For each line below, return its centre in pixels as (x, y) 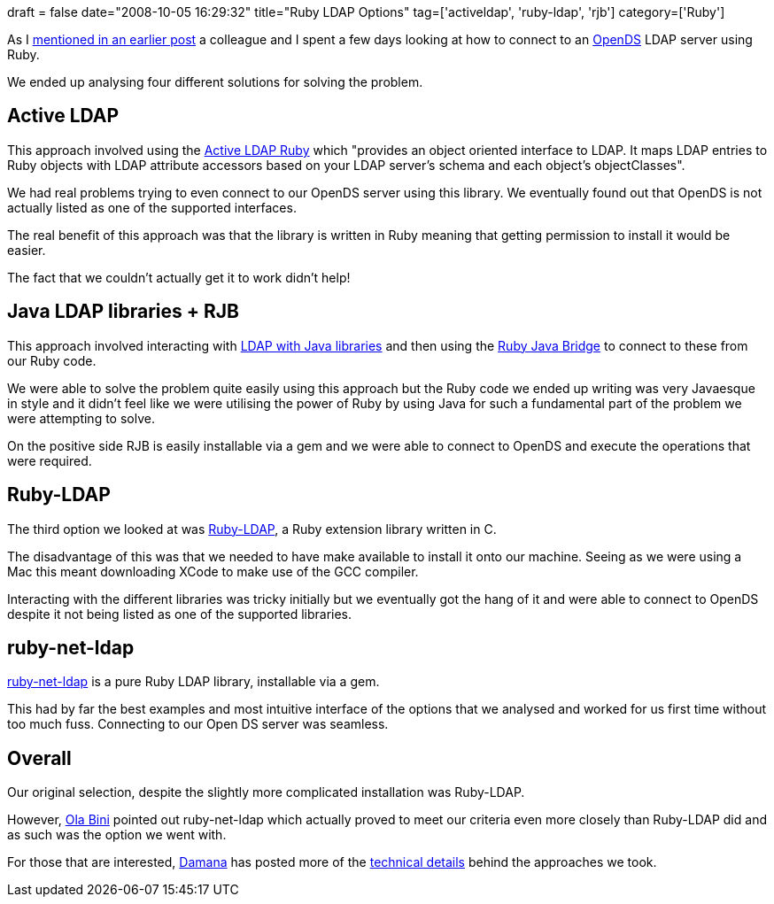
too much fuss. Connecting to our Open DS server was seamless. (198, 724)
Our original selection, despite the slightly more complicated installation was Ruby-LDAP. (266, 792)
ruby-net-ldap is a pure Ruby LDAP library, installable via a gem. (193, 682)
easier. (27, 250)
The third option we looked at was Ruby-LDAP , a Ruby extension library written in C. (252, 529)
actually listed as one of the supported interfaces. (152, 207)
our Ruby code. (52, 360)
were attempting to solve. (81, 418)
